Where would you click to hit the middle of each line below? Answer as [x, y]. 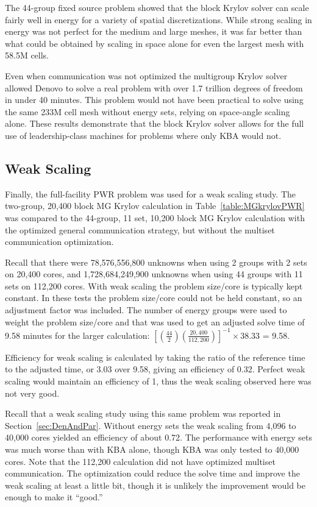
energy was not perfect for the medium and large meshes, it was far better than [154, 31]
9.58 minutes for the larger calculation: [77, 335]
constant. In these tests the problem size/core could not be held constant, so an [154, 298]
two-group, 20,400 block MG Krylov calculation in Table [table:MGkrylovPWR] [155, 206]
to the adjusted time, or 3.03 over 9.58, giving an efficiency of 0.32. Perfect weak [155, 369]
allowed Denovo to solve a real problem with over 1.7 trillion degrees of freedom [154, 87]
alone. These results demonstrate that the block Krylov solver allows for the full [155, 123]
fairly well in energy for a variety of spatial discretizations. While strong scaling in [158, 19]
